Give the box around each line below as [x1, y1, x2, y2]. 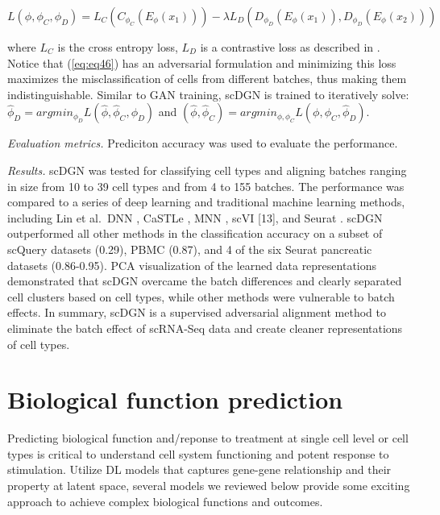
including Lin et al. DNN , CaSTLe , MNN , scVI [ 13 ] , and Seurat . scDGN [7, 209, 383, 226]
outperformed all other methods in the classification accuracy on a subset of [7, 225, 383, 242]
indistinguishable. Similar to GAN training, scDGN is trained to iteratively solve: [7, 85, 409, 102]
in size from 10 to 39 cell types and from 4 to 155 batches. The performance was [7, 177, 405, 194]
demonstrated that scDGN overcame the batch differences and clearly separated [7, 272, 402, 289]
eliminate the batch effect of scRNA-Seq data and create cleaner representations [7, 319, 403, 336]
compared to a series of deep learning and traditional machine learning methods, [7, 193, 405, 210]
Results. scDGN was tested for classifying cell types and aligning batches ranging [7, 161, 407, 178]
